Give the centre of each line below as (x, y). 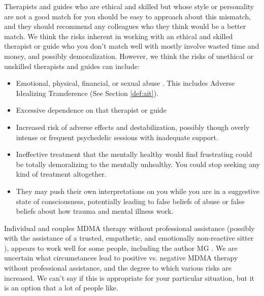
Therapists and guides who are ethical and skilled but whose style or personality (129, 6)
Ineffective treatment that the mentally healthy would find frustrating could (134, 154)
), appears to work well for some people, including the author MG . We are (121, 248)
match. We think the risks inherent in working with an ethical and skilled (119, 36)
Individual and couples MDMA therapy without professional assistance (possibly (129, 228)
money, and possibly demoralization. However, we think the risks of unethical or (129, 56)
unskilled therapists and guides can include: (72, 66)
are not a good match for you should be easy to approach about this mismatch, (128, 16)
